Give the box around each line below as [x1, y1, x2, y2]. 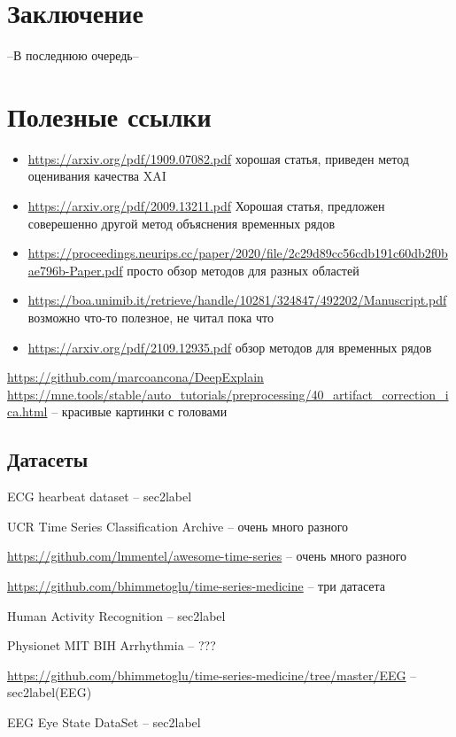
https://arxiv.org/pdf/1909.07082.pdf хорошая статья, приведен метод [27, 149, 409, 167]
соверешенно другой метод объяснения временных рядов [27, 213, 336, 232]
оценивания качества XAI [27, 167, 166, 185]
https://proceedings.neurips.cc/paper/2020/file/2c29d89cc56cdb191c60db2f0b [27, 244, 448, 262]
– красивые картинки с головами [51, 402, 228, 421]
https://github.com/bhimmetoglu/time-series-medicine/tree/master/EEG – [7, 665, 417, 684]
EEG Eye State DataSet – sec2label [7, 712, 201, 731]
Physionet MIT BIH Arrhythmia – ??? [7, 636, 216, 655]
